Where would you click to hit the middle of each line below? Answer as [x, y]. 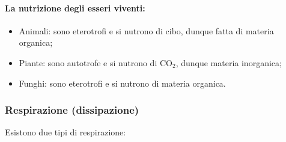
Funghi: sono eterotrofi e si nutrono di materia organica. [122, 83]
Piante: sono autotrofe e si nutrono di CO [96, 62]
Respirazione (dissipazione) [72, 110]
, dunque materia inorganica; [229, 62]
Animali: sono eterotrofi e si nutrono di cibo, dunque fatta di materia [146, 30]
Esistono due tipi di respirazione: [65, 132]
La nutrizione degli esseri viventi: [75, 8]
